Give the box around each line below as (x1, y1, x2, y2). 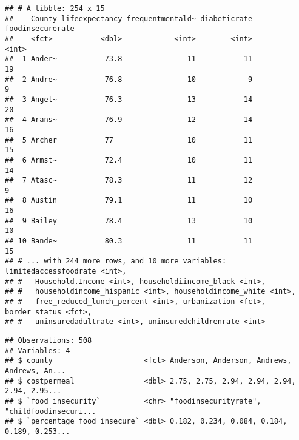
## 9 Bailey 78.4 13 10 (5, 216, 253, 225)
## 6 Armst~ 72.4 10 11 (5, 155, 253, 164)
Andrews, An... (5, 366, 66, 375)
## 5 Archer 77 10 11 (5, 135, 253, 144)
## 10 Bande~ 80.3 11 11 (5, 237, 253, 246)
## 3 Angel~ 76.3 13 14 (5, 95, 253, 104)
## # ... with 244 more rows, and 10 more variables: (5, 257, 227, 266)
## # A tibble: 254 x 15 (5, 4, 105, 13)
